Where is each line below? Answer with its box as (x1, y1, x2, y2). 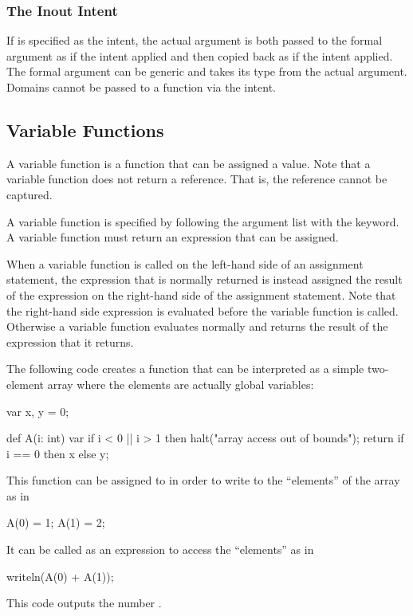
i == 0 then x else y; (6, 445, 109, 461)
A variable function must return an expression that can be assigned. (6, 229, 339, 245)
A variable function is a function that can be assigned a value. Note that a (6, 155, 371, 171)
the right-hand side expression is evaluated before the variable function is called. (6, 302, 399, 319)
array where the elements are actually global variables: (47, 375, 314, 392)
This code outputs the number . (6, 594, 162, 611)
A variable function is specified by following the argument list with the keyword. (6, 213, 399, 230)
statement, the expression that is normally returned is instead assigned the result (6, 271, 403, 288)
